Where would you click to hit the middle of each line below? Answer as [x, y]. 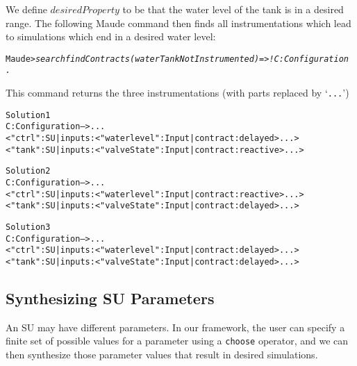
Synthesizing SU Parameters [110, 298]
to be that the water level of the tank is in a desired [233, 9]
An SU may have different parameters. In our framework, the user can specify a [175, 327]
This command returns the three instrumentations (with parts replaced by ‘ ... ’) [177, 93]
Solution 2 [28, 171]
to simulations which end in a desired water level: [111, 36]
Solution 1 [28, 115]
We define [26, 9]
